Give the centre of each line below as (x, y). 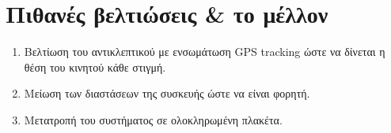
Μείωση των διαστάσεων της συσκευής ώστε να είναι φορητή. (167, 93)
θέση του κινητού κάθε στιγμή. (95, 66)
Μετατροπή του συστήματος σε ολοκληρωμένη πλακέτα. (153, 119)
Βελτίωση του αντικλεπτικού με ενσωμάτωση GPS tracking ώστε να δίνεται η (205, 52)
